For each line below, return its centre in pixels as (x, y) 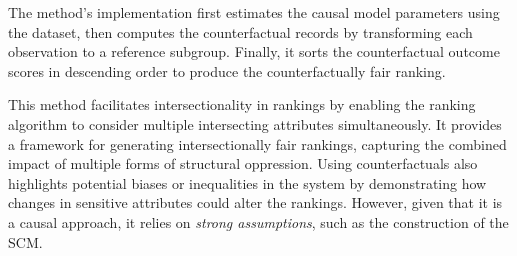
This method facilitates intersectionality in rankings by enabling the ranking (242, 104)
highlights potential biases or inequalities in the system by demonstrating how (247, 182)
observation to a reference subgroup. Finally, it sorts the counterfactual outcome (254, 51)
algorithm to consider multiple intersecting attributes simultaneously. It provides (255, 123)
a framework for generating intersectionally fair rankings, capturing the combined (257, 143)
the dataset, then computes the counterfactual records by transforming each (240, 31)
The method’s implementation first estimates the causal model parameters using (254, 12)
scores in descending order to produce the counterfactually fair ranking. (227, 70)
